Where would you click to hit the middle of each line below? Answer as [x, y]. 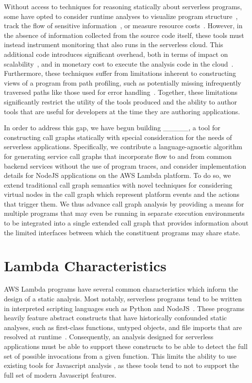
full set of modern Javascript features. [60, 374]
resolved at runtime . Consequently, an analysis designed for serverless [109, 337]
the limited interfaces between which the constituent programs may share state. [122, 232]
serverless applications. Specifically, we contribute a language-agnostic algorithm [123, 147]
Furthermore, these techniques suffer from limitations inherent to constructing [120, 73]
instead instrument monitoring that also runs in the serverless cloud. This [114, 44]
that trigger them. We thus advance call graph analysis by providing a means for [124, 203]
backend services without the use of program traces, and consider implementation [125, 165]
